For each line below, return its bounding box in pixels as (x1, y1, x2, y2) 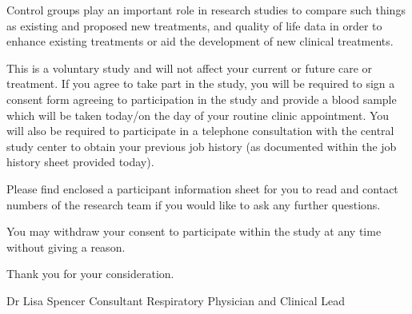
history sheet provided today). (6, 153, 154, 170)
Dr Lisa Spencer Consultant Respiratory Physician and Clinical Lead (6, 292, 346, 308)
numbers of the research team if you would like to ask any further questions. (6, 196, 381, 213)
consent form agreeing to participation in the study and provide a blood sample (6, 90, 397, 107)
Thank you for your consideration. (6, 265, 174, 282)
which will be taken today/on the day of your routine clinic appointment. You (6, 106, 390, 123)
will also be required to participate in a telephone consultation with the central (6, 122, 394, 139)
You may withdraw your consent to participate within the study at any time (6, 223, 382, 240)
